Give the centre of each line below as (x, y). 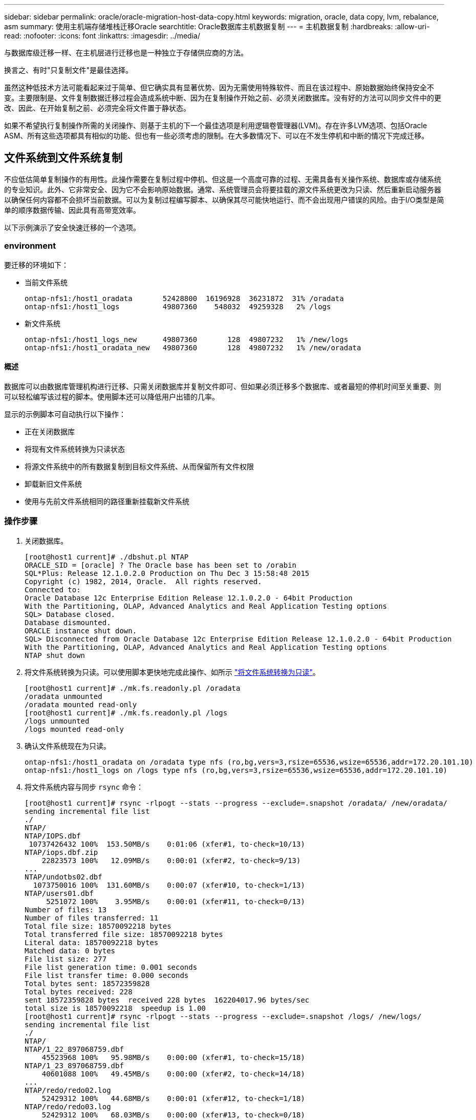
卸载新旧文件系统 (53, 484)
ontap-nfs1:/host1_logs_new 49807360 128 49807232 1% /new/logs (187, 339)
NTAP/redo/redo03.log (68, 1106)
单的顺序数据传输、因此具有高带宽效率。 (72, 210)
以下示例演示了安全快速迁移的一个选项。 (72, 227)
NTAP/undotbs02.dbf (63, 877)
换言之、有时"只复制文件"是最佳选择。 (69, 70)
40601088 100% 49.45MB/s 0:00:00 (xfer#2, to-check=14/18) (173, 1074)
